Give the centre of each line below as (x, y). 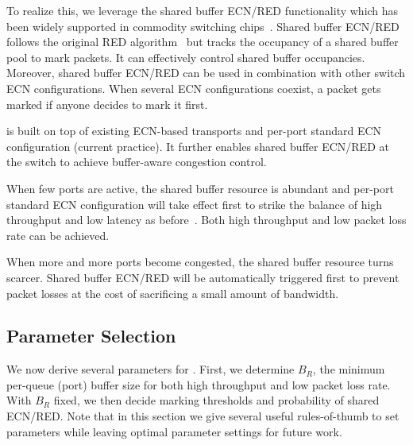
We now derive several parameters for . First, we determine (151, 369)
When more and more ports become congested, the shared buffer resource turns (200, 262)
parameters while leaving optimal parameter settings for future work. (174, 431)
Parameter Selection (91, 336)
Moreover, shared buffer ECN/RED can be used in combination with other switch (206, 73)
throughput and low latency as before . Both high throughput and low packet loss (206, 220)
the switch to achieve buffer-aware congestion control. (137, 162)
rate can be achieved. (58, 235)
